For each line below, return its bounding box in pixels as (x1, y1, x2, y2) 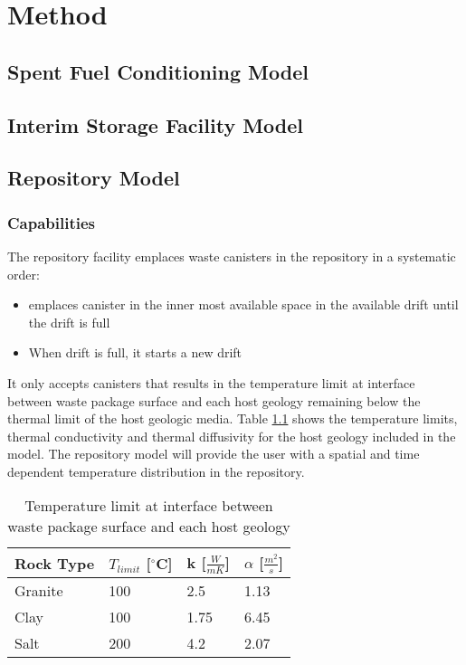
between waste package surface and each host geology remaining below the (7, 391, 421, 410)
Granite (14, 579, 63, 601)
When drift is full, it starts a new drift (28, 343, 243, 362)
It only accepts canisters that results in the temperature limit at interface (7, 373, 415, 392)
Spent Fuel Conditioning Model (7, 57, 309, 85)
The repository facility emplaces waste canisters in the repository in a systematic (7, 246, 456, 265)
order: (7, 264, 40, 283)
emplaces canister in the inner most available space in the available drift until (28, 295, 459, 314)
